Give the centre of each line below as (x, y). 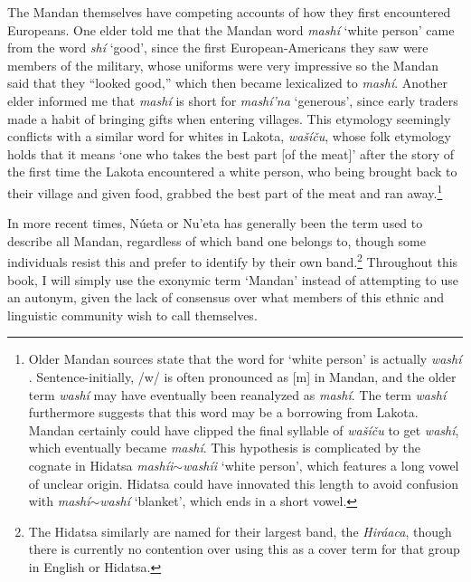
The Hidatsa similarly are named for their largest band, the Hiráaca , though (240, 531)
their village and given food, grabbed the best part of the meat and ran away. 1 (225, 191)
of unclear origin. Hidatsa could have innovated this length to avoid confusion (243, 483)
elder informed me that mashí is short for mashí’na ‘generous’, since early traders (233, 100)
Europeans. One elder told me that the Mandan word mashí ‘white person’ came (231, 29)
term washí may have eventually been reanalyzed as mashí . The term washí (237, 394)
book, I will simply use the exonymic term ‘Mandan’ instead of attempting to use (233, 279)
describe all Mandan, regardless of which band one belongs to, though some (217, 240)
